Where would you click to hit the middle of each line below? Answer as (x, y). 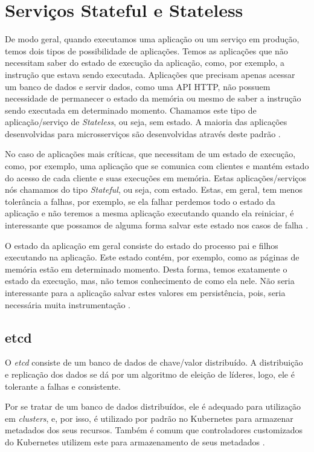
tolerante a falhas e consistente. (63, 386)
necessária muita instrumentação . (68, 304)
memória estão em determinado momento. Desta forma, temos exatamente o (146, 269)
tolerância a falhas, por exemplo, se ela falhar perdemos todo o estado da (140, 201)
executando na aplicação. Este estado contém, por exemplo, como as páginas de (152, 257)
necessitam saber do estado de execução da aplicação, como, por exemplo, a (145, 63)
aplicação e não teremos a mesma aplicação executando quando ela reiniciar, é (149, 213)
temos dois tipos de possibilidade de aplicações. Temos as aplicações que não (146, 50)
